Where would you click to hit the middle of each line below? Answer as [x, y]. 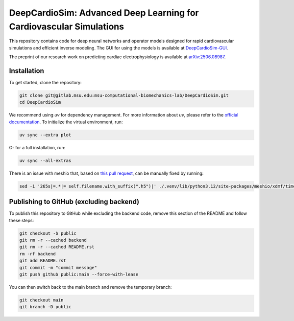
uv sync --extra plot [45, 135]
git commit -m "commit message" [58, 267]
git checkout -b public [48, 233]
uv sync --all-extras [45, 160]
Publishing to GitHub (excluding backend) [74, 202]
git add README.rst [43, 261]
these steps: [22, 220]
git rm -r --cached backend [53, 240]
